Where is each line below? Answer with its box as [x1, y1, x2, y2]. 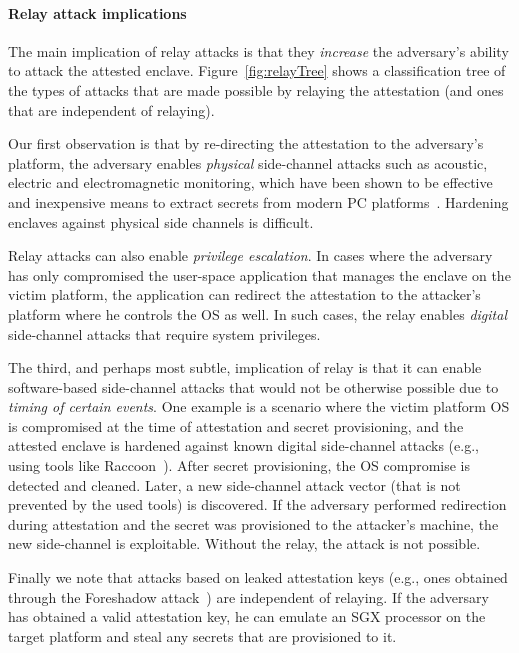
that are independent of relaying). [8, 99, 215, 120]
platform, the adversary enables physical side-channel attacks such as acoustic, [8, 152, 488, 173]
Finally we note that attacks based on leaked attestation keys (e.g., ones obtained [8, 567, 508, 588]
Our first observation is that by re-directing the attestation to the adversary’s [8, 133, 484, 154]
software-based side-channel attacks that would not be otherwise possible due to [8, 376, 499, 397]
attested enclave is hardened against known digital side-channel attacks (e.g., [8, 435, 479, 456]
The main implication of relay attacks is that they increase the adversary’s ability [8, 40, 509, 61]
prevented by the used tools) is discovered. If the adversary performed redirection [8, 494, 507, 515]
